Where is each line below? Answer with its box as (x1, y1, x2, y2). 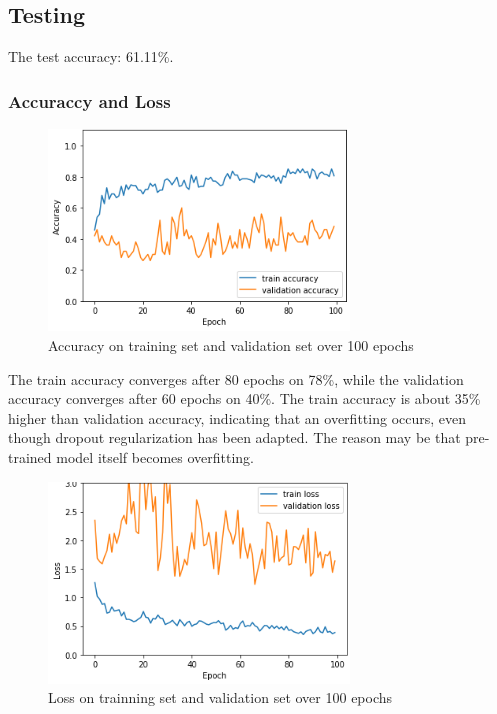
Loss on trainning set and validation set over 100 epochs (48, 687, 393, 708)
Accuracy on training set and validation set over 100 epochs (48, 334, 414, 355)
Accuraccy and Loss (8, 88, 171, 113)
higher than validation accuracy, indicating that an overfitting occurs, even (8, 407, 467, 428)
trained (8, 446, 52, 467)
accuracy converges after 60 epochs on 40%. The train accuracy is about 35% (8, 388, 481, 409)
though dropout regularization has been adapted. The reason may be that (8, 427, 461, 448)
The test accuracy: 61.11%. (8, 46, 174, 67)
